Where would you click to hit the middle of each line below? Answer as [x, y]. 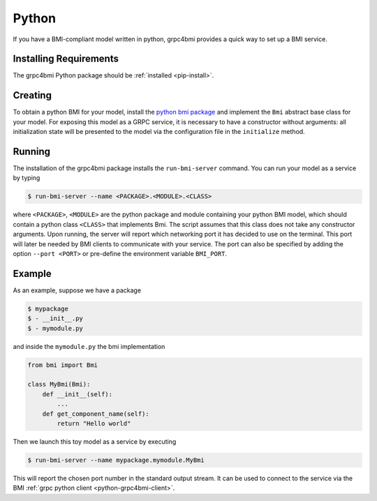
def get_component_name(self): [96, 414]
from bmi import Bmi [62, 365]
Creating [32, 95]
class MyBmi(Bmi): [59, 384]
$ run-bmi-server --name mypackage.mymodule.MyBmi [116, 460]
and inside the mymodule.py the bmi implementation [89, 346]
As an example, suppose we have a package [77, 290]
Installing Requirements [66, 59]
